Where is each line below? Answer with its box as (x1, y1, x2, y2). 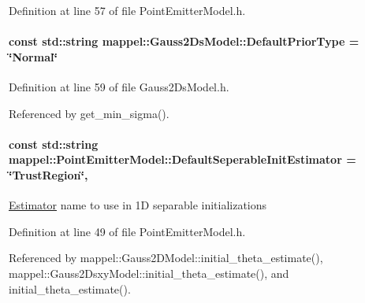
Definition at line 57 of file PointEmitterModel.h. (9, 2, 246, 18)
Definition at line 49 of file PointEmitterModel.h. (9, 223, 246, 239)
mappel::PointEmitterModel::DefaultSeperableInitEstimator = (9, 151, 356, 168)
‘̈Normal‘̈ (9, 48, 58, 65)
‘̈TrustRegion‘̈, (9, 166, 88, 183)
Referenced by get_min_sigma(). (9, 105, 169, 121)
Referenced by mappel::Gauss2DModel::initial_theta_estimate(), (9, 249, 323, 266)
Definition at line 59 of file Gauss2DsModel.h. (9, 78, 229, 94)
